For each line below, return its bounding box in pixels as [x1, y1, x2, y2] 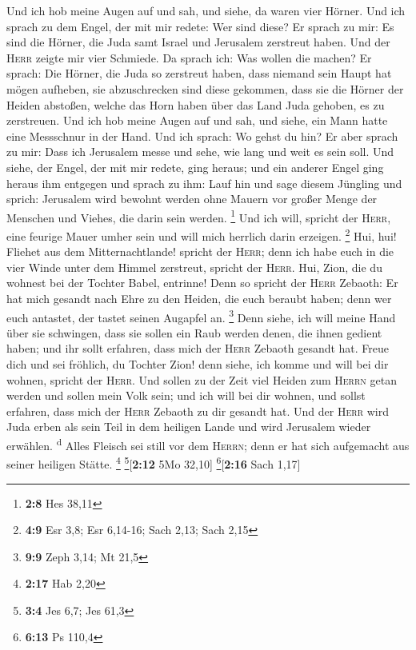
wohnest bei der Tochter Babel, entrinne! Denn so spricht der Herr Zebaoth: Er [6, 274, 398, 291]
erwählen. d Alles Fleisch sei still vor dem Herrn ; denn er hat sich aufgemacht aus [6, 435, 410, 453]
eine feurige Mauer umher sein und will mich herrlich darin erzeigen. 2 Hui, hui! [6, 225, 397, 244]
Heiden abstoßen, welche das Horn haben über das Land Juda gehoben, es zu [6, 96, 385, 113]
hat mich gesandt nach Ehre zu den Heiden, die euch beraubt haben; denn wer [6, 290, 392, 306]
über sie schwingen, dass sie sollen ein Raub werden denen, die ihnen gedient [6, 324, 382, 341]
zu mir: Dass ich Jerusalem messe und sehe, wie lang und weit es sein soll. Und [6, 143, 394, 160]
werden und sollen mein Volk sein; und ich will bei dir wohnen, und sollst [6, 387, 366, 404]
